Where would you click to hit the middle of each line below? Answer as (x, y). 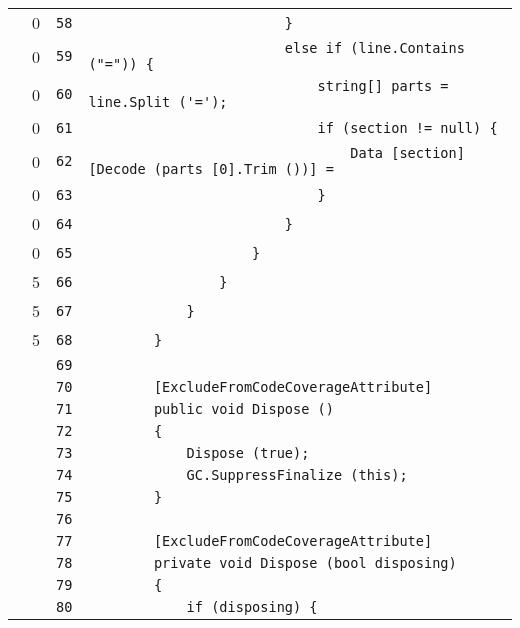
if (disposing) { (252, 607)
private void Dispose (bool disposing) (305, 563)
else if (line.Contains (374, 48)
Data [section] (407, 153)
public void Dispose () (243, 409)
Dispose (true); (248, 453)
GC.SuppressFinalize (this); (297, 475)
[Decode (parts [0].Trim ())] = (211, 169)
